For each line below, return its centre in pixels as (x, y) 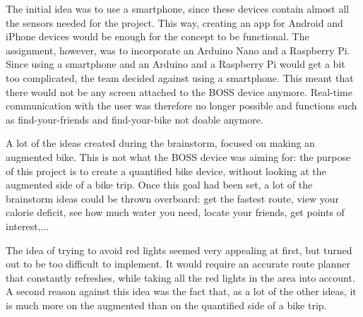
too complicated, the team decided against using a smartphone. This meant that (180, 77)
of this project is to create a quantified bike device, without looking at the (166, 171)
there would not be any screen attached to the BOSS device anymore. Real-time (179, 91)
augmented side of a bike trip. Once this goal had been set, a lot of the (159, 185)
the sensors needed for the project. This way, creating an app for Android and (174, 22)
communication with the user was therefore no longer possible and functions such (181, 106)
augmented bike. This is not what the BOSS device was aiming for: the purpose (178, 156)
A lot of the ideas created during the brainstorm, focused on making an (160, 143)
